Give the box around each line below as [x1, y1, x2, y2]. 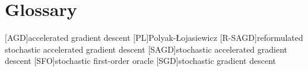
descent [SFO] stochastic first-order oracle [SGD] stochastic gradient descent [5, 54, 276, 67]
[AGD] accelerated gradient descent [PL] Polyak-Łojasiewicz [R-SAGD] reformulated [5, 31, 303, 44]
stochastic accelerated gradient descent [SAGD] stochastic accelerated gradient [5, 43, 288, 55]
